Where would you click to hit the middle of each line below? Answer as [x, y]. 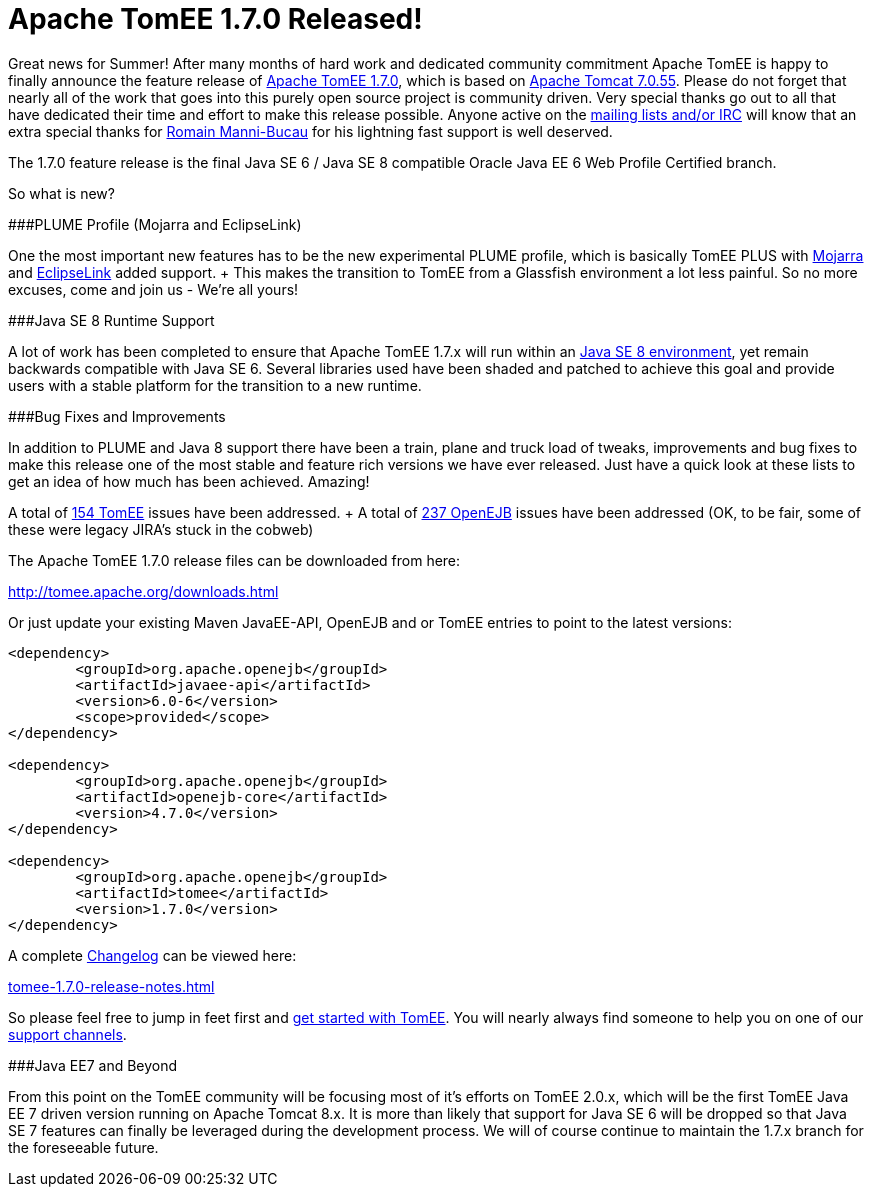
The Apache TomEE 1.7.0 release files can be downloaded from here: [234, 560]
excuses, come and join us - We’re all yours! [153, 289]
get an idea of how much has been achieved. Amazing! [189, 481]
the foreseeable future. [83, 1147]
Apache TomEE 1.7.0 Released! [215, 19]
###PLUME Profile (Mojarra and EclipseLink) [155, 224]
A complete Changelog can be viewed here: [152, 955]
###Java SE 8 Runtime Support [111, 320]
